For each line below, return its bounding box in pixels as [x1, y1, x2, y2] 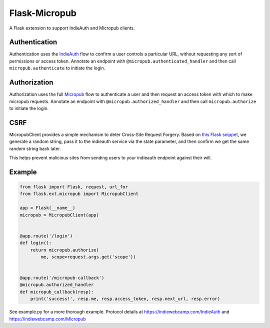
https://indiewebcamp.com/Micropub [9, 315, 86, 322]
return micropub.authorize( [30, 247, 99, 252]
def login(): [19, 240, 52, 246]
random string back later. [9, 145, 61, 151]
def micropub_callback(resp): [19, 289, 94, 294]
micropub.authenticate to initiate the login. [9, 65, 105, 71]
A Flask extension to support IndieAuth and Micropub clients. [9, 25, 135, 31]
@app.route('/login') [19, 233, 73, 238]
